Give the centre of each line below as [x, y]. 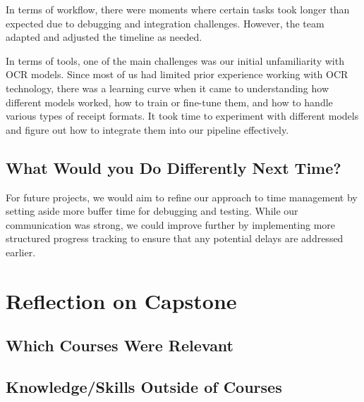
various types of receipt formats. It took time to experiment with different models [182, 116]
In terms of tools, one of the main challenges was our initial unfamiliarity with [175, 60]
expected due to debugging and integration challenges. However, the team [165, 23]
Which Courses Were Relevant [120, 345]
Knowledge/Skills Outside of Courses [144, 387]
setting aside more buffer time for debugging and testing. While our [152, 211]
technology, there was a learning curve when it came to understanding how [168, 88]
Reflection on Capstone [121, 300]
